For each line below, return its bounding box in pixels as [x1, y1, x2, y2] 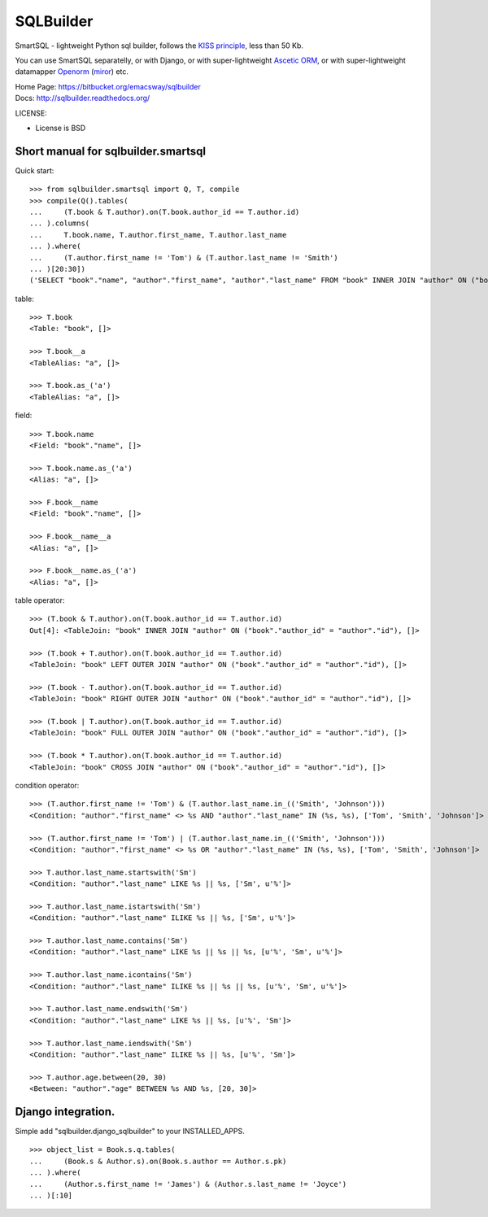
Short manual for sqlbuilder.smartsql [15, 144, 207, 158]
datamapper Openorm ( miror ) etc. [15, 67, 129, 76]
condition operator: [15, 780, 80, 790]
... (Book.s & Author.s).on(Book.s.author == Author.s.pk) [29, 1156, 287, 1166]
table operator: [15, 595, 65, 605]
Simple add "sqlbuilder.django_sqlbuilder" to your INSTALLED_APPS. [15, 1127, 245, 1136]
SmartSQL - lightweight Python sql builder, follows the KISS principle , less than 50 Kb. [15, 41, 304, 50]
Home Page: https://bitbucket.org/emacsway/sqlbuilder [15, 81, 201, 91]
